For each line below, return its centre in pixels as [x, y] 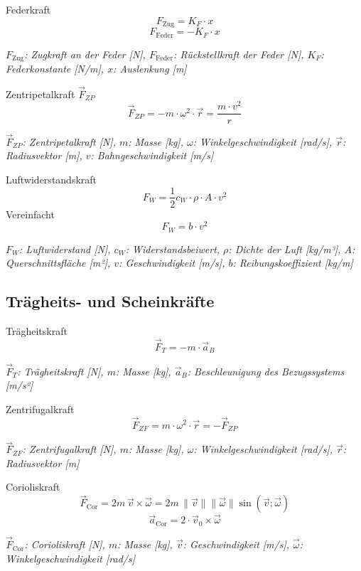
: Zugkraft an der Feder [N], [85, 54]
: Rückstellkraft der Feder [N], [239, 54]
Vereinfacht [30, 214]
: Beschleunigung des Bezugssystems [266, 371]
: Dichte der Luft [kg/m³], [285, 249]
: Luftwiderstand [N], [65, 249]
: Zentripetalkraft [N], [69, 141]
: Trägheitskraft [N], [60, 371]
